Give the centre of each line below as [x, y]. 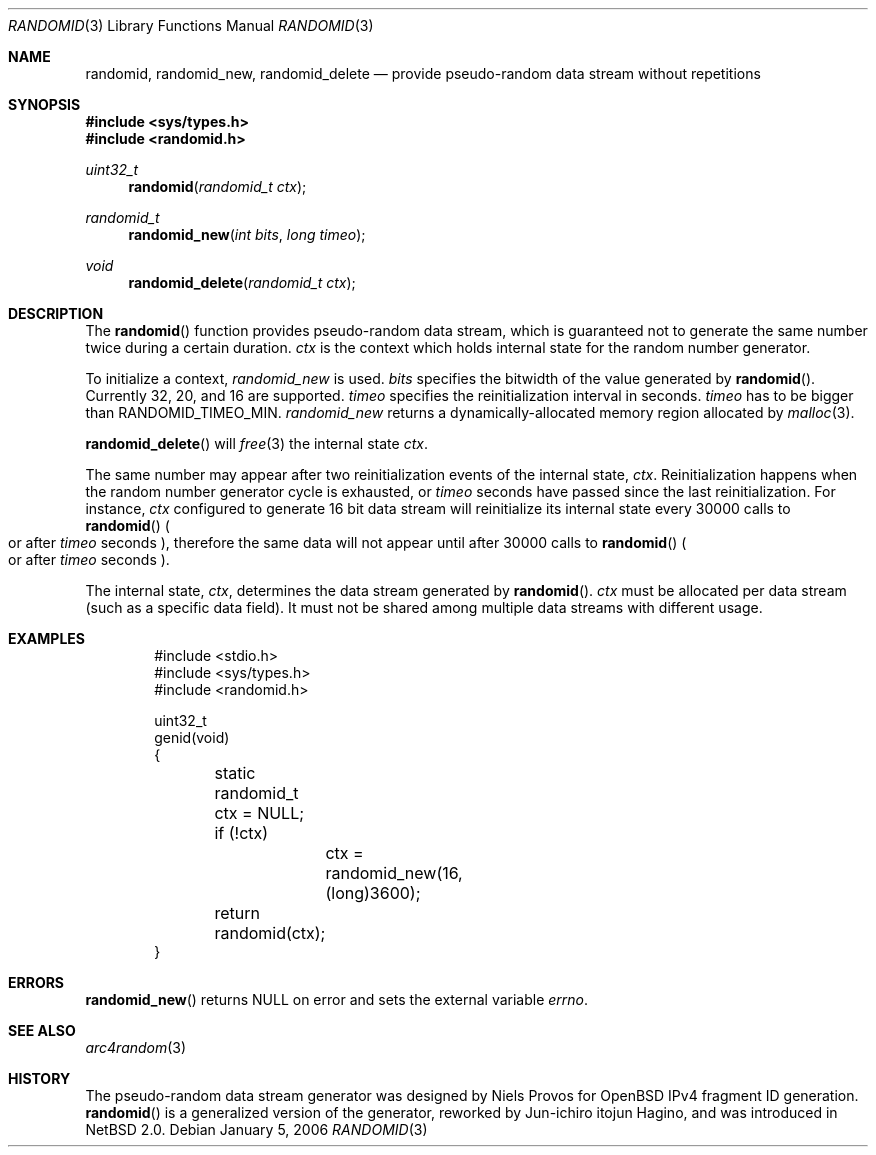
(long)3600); [373, 893]
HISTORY [39, 1078]
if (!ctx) [241, 833]
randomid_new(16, [394, 873]
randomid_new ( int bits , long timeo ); [247, 234]
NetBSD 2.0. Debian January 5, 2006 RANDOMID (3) [256, 1129]
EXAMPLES [46, 638]
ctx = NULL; [259, 813]
